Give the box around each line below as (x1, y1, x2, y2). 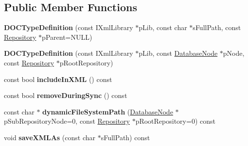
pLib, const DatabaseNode (139, 48, 218, 58)
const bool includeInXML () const (4, 74, 112, 84)
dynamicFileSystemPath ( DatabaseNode (42, 106, 173, 116)
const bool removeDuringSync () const (4, 90, 127, 100)
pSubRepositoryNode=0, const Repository (4, 116, 130, 126)
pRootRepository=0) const (135, 116, 215, 126)
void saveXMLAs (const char (4, 132, 95, 142)
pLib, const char (139, 22, 187, 32)
